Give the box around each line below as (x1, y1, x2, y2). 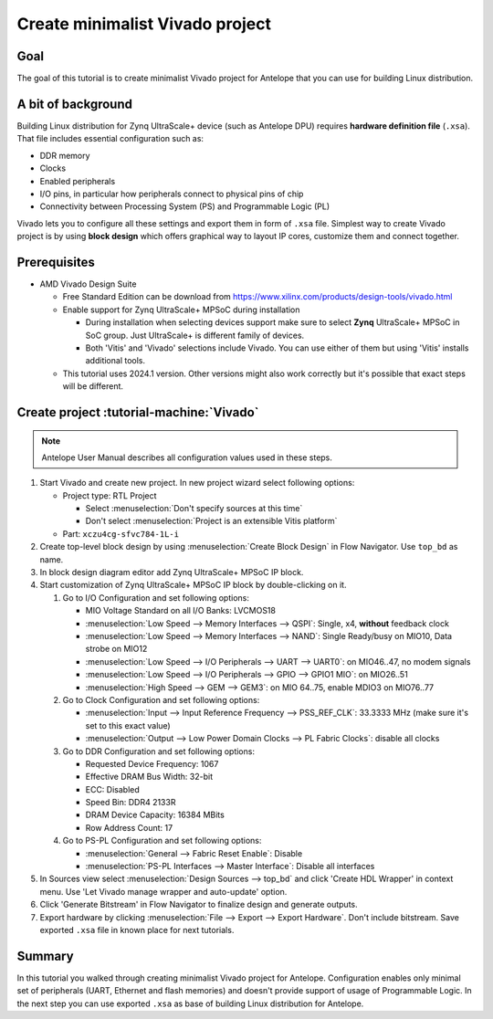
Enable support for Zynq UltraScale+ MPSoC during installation (62, 304, 300, 315)
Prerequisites (16, 254, 95, 269)
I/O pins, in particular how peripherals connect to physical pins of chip (39, 188, 304, 199)
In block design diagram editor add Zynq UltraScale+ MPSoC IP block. (39, 567, 304, 578)
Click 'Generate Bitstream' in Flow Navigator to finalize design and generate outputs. (39, 899, 358, 910)
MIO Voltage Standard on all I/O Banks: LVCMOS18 (85, 605, 276, 616)
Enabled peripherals (39, 175, 116, 186)
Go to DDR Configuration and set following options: (62, 745, 256, 757)
